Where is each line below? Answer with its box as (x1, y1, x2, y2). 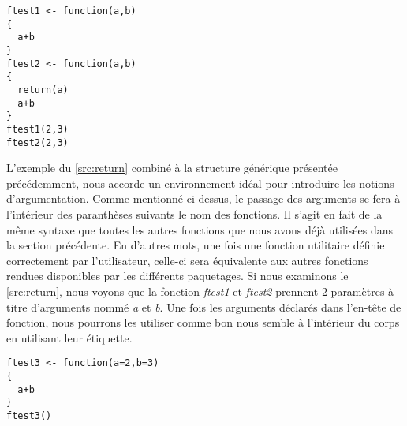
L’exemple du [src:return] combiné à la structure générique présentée (6, 159, 338, 176)
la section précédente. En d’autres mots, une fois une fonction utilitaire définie (6, 237, 385, 253)
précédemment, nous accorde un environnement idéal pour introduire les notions (6, 174, 394, 191)
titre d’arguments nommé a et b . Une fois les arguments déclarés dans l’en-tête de (6, 298, 401, 315)
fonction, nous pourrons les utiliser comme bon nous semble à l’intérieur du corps (6, 314, 400, 331)
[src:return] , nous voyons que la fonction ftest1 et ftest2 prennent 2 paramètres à (6, 282, 394, 299)
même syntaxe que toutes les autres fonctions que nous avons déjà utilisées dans (6, 221, 393, 237)
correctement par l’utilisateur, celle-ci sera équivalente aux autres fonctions (6, 252, 368, 268)
